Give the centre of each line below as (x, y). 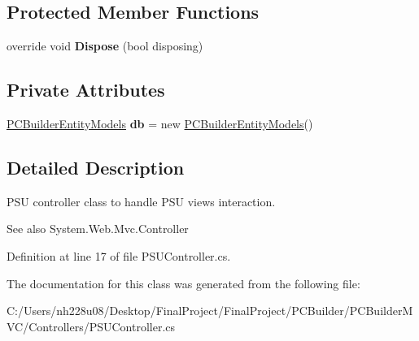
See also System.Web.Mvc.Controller (98, 229)
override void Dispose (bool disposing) (105, 46)
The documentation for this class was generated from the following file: (183, 283)
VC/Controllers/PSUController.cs (91, 326)
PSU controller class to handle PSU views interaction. (141, 201)
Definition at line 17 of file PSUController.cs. (119, 255)
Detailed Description (96, 167)
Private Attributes (86, 90)
